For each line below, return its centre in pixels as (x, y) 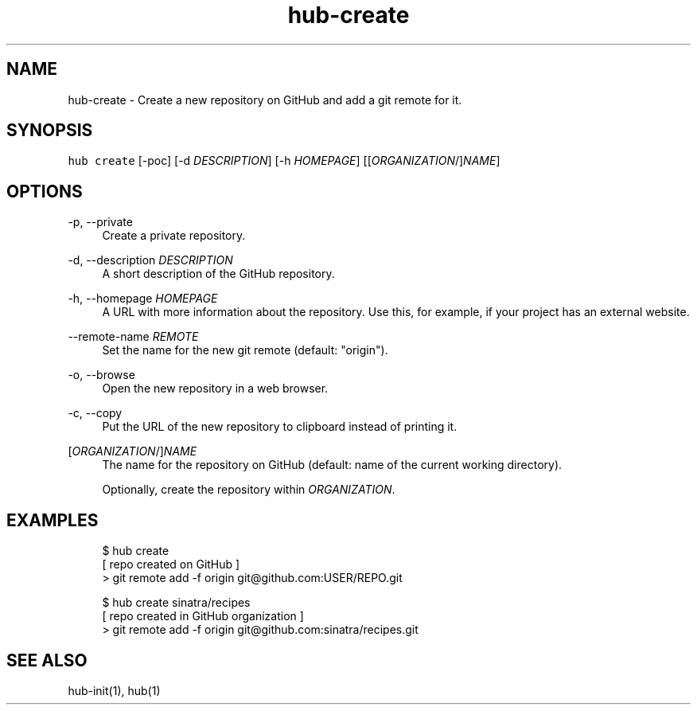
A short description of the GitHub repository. (218, 274)
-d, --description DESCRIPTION (150, 260)
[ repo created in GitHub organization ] (203, 616)
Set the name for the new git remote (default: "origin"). (245, 350)
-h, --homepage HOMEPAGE (143, 299)
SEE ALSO (47, 660)
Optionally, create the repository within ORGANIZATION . (249, 490)
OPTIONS (45, 191)
